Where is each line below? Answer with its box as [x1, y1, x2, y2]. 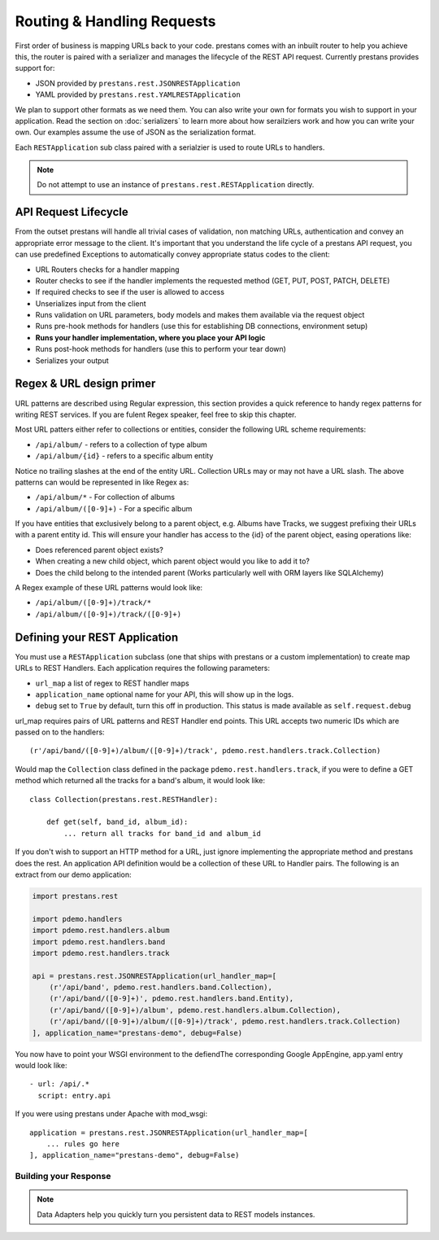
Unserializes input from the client [35, 298, 146, 309]
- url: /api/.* [29, 1080, 90, 1089]
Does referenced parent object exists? [35, 545, 164, 554]
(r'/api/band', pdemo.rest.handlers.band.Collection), [49, 983, 272, 992]
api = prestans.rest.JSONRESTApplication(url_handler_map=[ [32, 971, 277, 980]
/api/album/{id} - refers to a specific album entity [35, 451, 214, 461]
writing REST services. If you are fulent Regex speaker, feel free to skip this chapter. [15, 410, 297, 419]
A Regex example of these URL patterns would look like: [15, 583, 203, 593]
